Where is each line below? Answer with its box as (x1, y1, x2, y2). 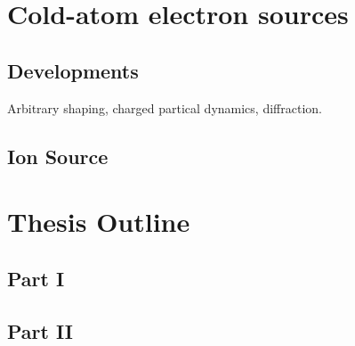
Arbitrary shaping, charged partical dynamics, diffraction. (7, 98, 322, 117)
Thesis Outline (7, 203, 190, 240)
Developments (7, 56, 139, 84)
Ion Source (7, 142, 109, 169)
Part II (7, 317, 73, 344)
